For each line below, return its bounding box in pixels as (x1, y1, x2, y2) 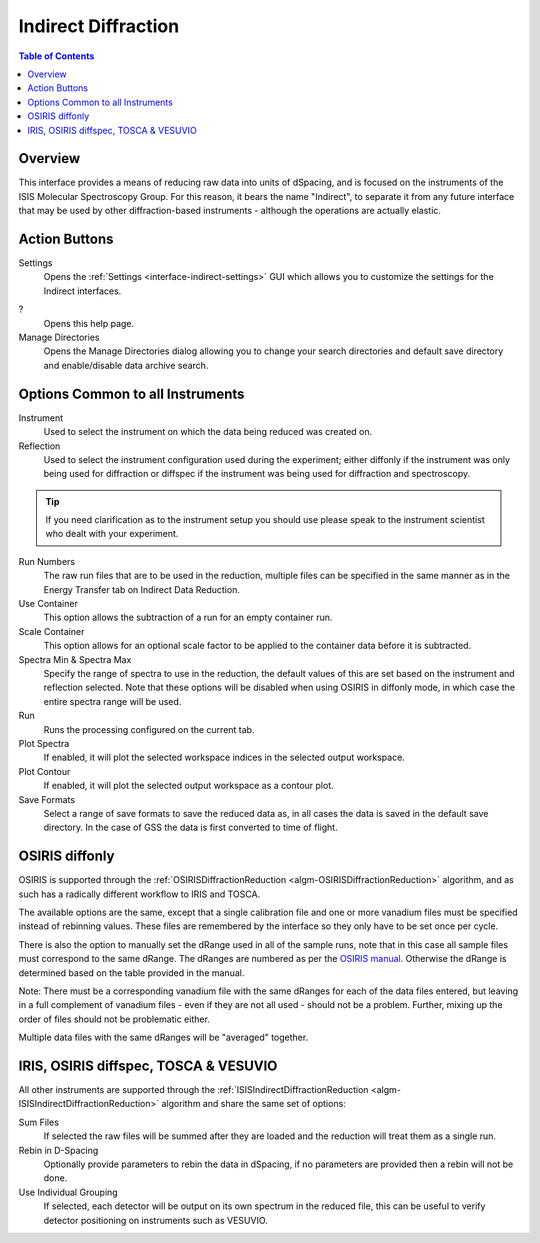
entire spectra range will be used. (43, 695, 182, 707)
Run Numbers (18, 555, 75, 567)
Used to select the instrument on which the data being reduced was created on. (43, 426, 373, 438)
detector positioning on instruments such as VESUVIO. (43, 1214, 269, 1226)
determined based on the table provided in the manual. (18, 966, 245, 979)
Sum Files (18, 1116, 60, 1128)
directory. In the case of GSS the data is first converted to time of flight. (43, 821, 339, 834)
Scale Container (18, 625, 85, 637)
